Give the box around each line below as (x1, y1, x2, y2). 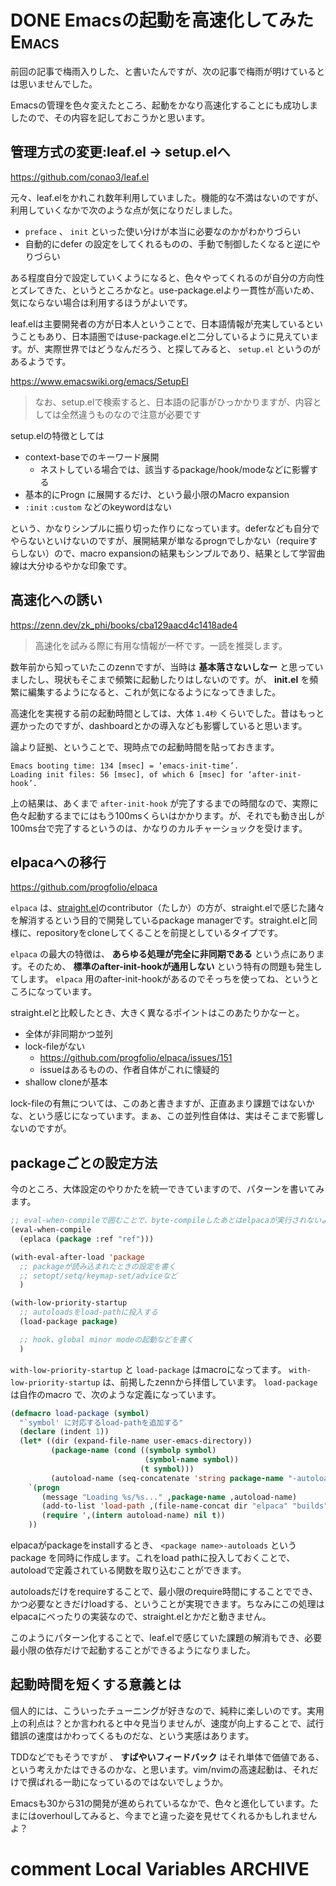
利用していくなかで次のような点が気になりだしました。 (10, 204, 238, 216)
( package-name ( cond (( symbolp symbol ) (50, 1446, 217, 1456)
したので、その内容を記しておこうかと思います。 (10, 111, 211, 123)
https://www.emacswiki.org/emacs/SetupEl (10, 375, 189, 387)
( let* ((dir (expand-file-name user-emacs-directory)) (19, 1436, 253, 1446)
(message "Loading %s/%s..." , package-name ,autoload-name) (41, 1492, 298, 1502)
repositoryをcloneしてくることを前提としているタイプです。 (36, 927, 283, 939)
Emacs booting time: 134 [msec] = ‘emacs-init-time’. (10, 761, 240, 771)
